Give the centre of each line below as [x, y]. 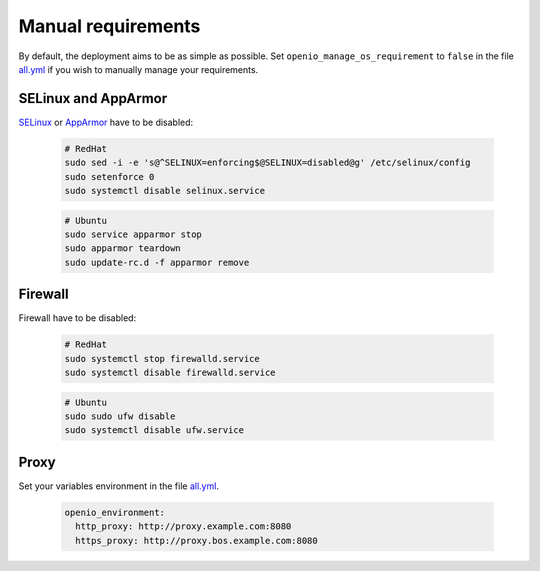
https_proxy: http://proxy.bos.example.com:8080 [197, 540]
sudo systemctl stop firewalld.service [162, 358]
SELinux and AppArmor [93, 98]
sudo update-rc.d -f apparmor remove [157, 262]
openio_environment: [114, 512]
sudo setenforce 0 [109, 176]
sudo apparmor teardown [123, 248]
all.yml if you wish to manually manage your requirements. [138, 69]
